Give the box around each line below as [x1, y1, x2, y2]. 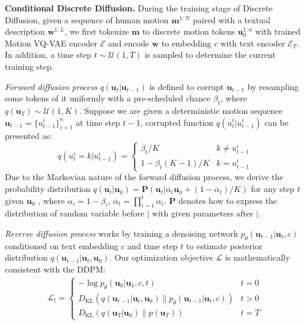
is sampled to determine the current [144, 48, 276, 61]
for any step [251, 182, 295, 195]
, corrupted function [140, 116, 214, 128]
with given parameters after [152, 207, 254, 219]
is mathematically [225, 251, 290, 264]
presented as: [5, 129, 53, 141]
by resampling [247, 80, 299, 92]
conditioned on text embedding [5, 239, 119, 252]
